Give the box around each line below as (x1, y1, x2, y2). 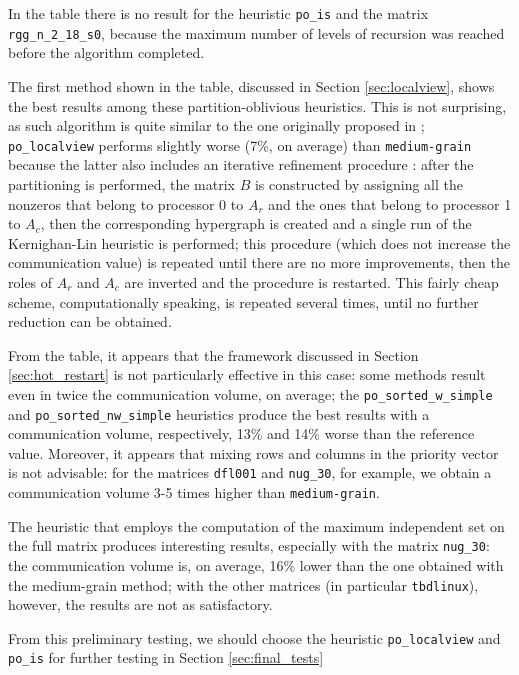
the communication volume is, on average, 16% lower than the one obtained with (8, 554, 504, 575)
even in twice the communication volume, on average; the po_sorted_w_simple (8, 383, 493, 404)
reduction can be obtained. (8, 311, 172, 332)
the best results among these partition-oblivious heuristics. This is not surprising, (8, 95, 507, 116)
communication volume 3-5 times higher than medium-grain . (8, 482, 380, 503)
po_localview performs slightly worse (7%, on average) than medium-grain (8, 134, 472, 155)
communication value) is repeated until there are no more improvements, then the (8, 252, 510, 273)
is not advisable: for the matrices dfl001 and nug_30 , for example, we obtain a (8, 462, 492, 483)
